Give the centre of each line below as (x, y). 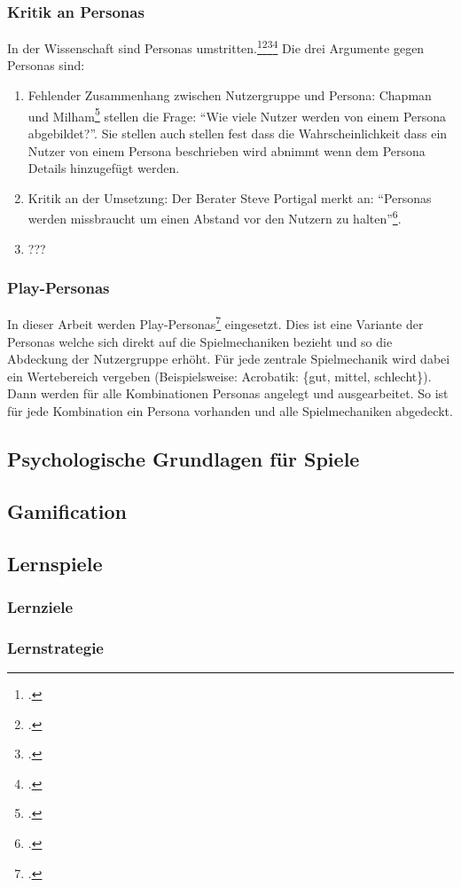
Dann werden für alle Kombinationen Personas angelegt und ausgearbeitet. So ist (228, 393)
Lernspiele (55, 563)
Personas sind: (46, 65)
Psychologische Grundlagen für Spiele (184, 458)
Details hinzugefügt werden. (104, 168)
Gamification (67, 510)
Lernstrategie (55, 647)
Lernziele (40, 606)
